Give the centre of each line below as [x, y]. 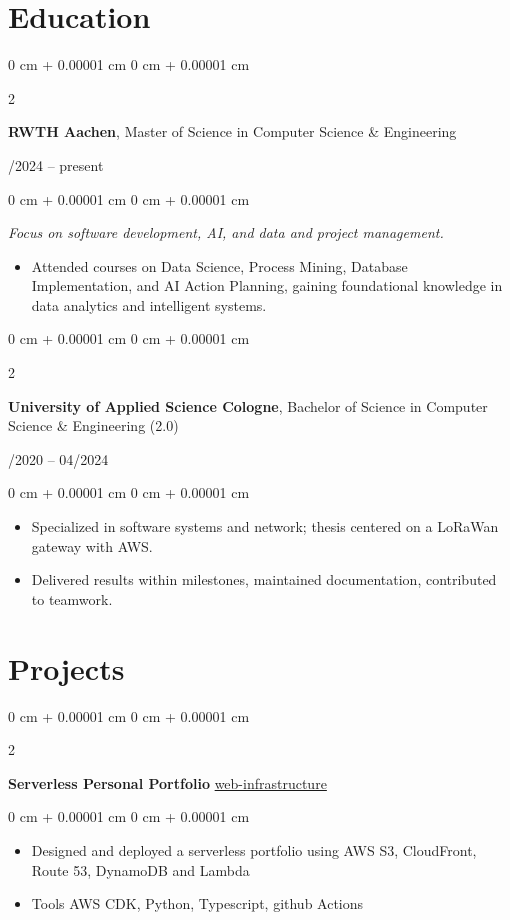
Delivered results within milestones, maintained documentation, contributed [264, 579]
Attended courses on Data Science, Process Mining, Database [219, 265]
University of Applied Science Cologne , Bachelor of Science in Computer [248, 405]
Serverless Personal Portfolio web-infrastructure [167, 782]
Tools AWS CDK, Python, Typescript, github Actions [197, 903]
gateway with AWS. [92, 545]
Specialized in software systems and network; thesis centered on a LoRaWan [265, 526]
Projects [66, 667]
